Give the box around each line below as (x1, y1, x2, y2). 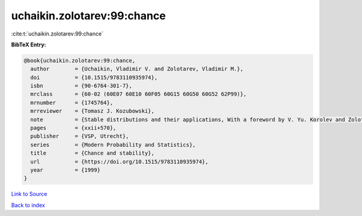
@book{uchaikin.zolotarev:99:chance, (24, 57, 136, 64)
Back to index (11, 202, 45, 209)
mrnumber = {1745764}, (30, 99, 113, 106)
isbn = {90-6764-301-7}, (30, 82, 133, 90)
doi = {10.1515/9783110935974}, (30, 74, 158, 81)
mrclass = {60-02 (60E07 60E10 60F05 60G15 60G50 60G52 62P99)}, (30, 91, 247, 97)
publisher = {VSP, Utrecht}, (30, 133, 129, 140)
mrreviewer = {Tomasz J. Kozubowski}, (30, 108, 155, 114)
